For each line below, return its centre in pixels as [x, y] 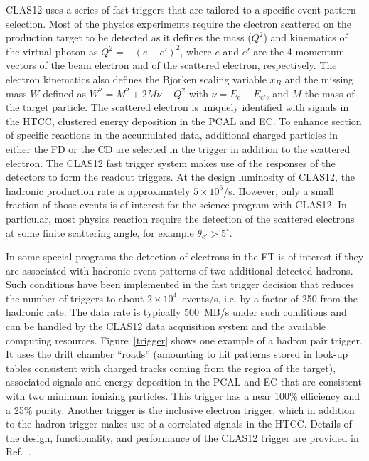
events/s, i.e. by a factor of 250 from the [270, 298]
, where [196, 51]
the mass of [330, 93]
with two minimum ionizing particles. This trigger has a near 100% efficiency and [183, 396]
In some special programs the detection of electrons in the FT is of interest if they [185, 256]
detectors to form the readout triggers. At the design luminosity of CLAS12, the [181, 177]
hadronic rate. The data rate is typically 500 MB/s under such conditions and [176, 312]
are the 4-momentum [299, 51]
